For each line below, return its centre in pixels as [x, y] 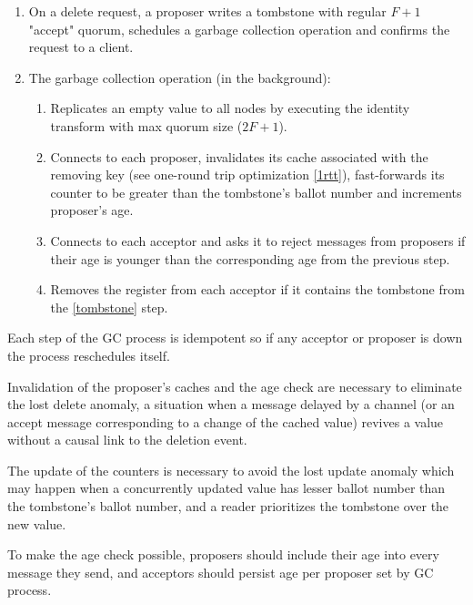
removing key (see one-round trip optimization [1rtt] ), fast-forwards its [247, 174]
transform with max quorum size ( [146, 125]
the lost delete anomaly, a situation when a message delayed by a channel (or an [231, 404]
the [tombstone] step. [109, 307]
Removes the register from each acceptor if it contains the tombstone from [257, 289]
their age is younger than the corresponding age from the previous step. [250, 258]
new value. [37, 523]
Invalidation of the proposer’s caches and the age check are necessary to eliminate [235, 386]
